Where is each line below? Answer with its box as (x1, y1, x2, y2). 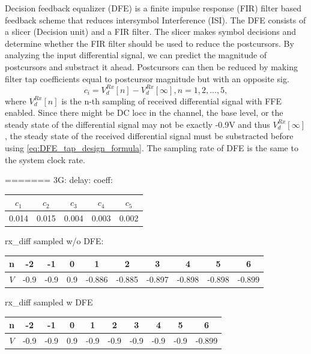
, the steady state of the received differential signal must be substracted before (5, 130, 294, 142)
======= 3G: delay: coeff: (5, 173, 113, 186)
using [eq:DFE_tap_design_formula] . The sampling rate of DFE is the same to (5, 142, 298, 154)
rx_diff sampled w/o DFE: (5, 235, 104, 247)
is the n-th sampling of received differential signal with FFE (61, 94, 282, 107)
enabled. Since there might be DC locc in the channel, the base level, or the (5, 106, 283, 119)
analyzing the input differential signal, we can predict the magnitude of (5, 49, 267, 61)
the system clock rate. (5, 153, 85, 166)
